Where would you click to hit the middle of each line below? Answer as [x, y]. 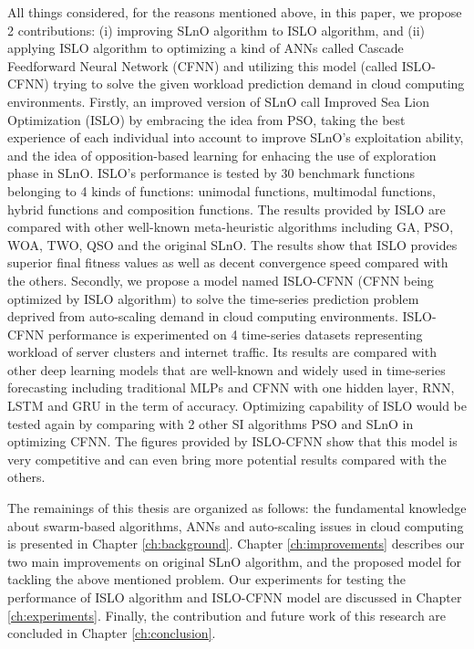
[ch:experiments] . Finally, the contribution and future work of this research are [227, 615]
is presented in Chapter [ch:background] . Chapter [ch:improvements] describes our [236, 544]
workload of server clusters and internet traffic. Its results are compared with [222, 352]
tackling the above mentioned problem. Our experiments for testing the [207, 579]
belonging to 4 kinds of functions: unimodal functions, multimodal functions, [222, 190]
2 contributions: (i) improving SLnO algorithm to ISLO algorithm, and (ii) [216, 30]
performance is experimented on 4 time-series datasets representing [235, 334]
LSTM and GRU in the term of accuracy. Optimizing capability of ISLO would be [237, 406]
